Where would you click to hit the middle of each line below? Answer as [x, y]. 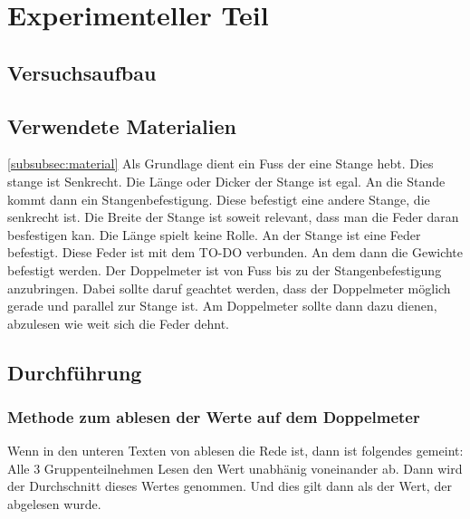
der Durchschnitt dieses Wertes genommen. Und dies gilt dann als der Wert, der [230, 486]
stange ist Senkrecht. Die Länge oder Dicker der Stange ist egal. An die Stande [226, 181]
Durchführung [75, 372]
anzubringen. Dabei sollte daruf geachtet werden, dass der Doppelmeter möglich [229, 288]
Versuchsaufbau [82, 72]
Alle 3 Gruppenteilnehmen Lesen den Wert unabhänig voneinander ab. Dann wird [235, 468]
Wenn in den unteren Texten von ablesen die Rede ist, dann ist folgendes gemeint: [235, 451]
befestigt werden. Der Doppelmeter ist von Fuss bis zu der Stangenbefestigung [225, 269]
